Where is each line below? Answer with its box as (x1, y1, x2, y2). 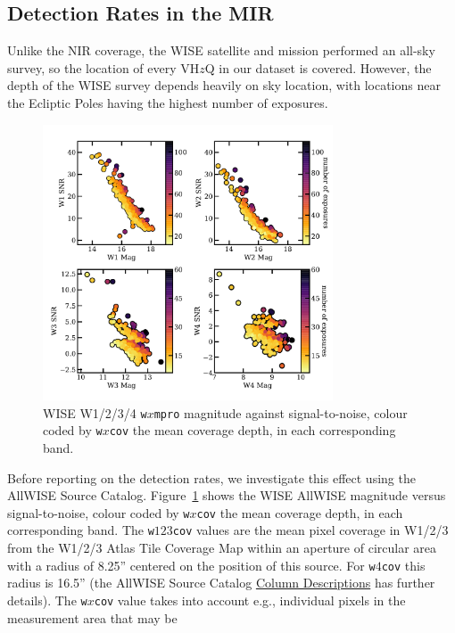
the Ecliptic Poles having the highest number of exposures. (7, 93, 328, 111)
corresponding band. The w (7, 521, 154, 539)
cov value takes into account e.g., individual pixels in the (94, 590, 406, 609)
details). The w (7, 590, 87, 609)
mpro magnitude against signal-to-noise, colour (153, 403, 408, 422)
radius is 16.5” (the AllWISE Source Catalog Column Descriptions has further (7, 573, 435, 592)
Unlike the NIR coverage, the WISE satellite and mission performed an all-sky (7, 41, 435, 60)
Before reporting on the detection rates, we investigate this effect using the (7, 468, 416, 487)
